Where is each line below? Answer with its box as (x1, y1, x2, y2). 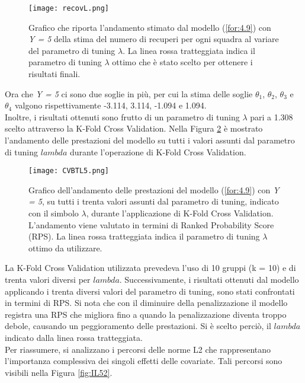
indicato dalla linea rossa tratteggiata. (5, 331, 143, 343)
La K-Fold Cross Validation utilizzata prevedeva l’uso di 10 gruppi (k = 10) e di (5, 261, 296, 274)
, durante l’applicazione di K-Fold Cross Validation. (86, 207, 274, 219)
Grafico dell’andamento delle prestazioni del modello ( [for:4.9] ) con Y (28, 183, 280, 196)
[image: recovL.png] (28, 4, 110, 12)
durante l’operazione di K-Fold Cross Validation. (69, 145, 246, 158)
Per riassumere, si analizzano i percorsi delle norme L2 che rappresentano (5, 343, 271, 355)
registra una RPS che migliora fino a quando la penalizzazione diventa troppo (5, 308, 287, 320)
